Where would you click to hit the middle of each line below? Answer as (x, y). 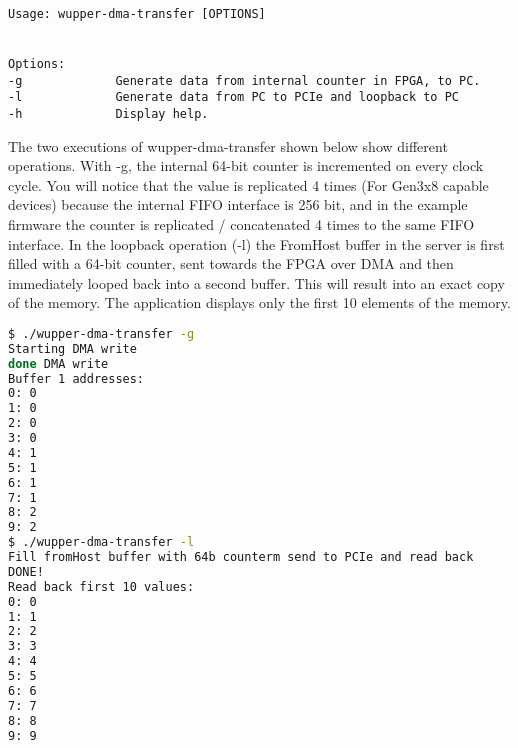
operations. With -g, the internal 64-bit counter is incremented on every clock (246, 165)
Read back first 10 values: (101, 586)
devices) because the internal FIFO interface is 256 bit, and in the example (238, 204)
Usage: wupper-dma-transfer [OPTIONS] (137, 14)
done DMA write (58, 363)
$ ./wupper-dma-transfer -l (101, 542)
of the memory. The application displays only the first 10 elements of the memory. (259, 302)
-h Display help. (108, 113)
